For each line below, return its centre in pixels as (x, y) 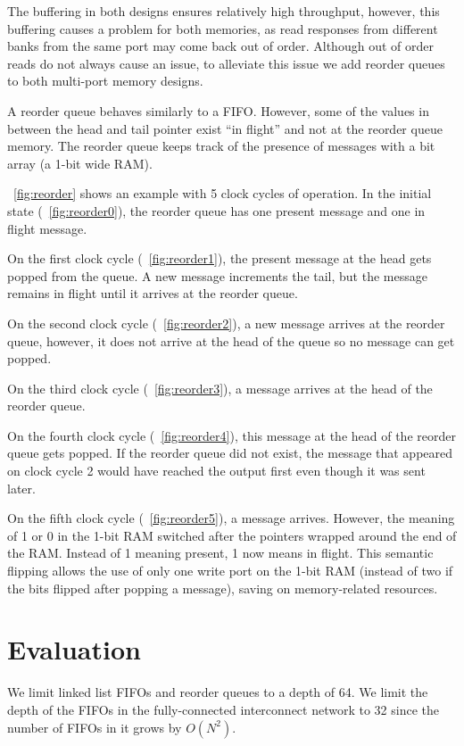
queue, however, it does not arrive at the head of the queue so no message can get (231, 340)
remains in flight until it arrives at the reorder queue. (153, 293)
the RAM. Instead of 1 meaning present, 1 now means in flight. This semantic (220, 553)
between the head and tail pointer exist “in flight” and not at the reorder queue (225, 128)
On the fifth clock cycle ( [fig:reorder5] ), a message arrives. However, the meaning (231, 518)
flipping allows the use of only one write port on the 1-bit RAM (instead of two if (230, 571)
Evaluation (74, 649)
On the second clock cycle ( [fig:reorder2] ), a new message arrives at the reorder (226, 323)
